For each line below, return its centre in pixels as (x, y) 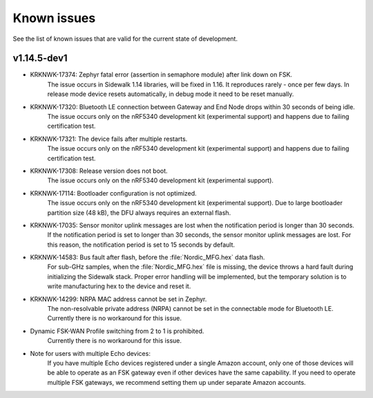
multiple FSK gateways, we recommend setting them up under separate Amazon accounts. (177, 382)
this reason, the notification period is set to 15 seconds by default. (141, 245)
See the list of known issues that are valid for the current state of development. (125, 39)
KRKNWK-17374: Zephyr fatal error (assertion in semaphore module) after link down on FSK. (161, 75)
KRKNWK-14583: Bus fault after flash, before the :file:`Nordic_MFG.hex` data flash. (147, 257)
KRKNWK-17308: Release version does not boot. (99, 171)
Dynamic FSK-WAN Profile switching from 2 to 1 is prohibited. (117, 331)
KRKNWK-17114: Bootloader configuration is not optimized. (113, 193)
